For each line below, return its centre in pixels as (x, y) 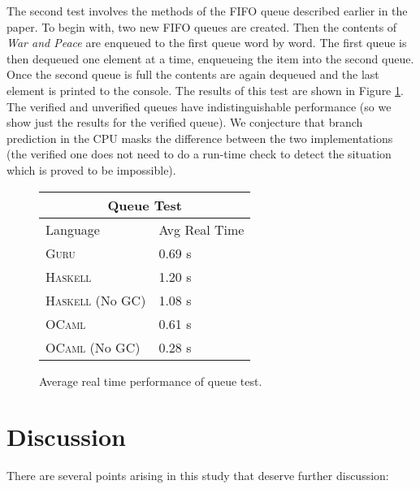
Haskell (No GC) (96, 300)
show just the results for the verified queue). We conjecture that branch (185, 122)
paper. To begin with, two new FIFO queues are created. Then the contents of (202, 26)
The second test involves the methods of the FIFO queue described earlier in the (207, 11)
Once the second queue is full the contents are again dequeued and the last (193, 74)
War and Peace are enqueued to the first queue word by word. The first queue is (207, 43)
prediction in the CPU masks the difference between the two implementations (200, 138)
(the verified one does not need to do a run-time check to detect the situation (199, 154)
